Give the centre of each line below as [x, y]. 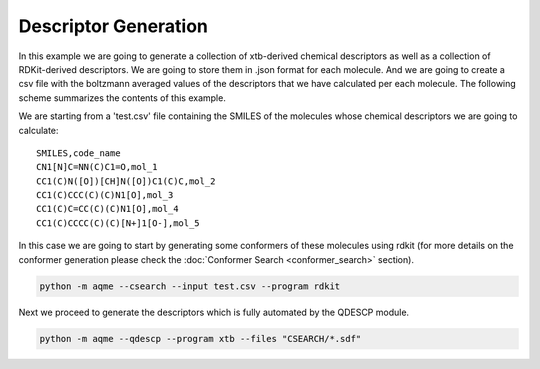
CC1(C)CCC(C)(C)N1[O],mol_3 [105, 195]
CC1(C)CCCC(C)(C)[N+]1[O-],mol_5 [118, 223]
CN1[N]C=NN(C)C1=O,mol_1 [97, 167]
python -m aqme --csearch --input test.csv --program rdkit [190, 286]
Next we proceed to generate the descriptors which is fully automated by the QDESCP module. [214, 312]
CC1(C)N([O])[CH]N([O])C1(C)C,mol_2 [126, 181]
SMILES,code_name [78, 153]
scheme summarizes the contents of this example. [122, 97]
